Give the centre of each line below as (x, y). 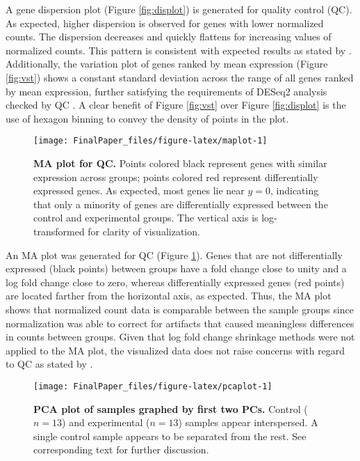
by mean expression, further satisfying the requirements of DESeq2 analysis (166, 91)
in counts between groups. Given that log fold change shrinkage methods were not (180, 337)
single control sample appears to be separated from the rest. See (170, 436)
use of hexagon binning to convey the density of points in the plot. (147, 118)
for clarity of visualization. (144, 231)
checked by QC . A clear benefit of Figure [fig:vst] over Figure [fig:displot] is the (176, 105)
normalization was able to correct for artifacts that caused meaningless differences (180, 323)
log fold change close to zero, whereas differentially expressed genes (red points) (175, 282)
